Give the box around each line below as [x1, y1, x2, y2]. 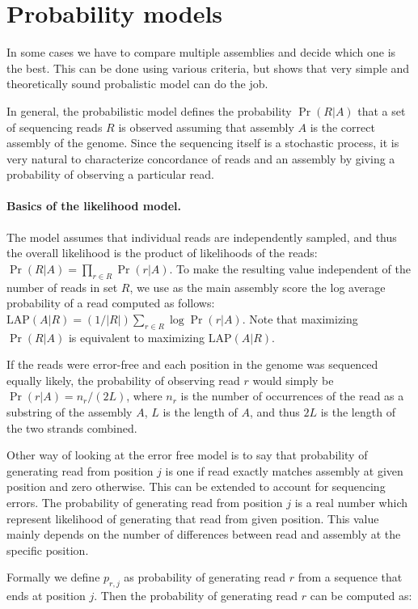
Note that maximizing [249, 310, 358, 327]
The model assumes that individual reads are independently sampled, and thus [6, 228, 397, 245]
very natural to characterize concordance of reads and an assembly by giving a [6, 150, 395, 167]
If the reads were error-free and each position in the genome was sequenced [6, 356, 378, 373]
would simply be [252, 371, 334, 388]
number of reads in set [6, 278, 118, 295]
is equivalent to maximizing [68, 328, 205, 345]
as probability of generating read [124, 569, 286, 586]
